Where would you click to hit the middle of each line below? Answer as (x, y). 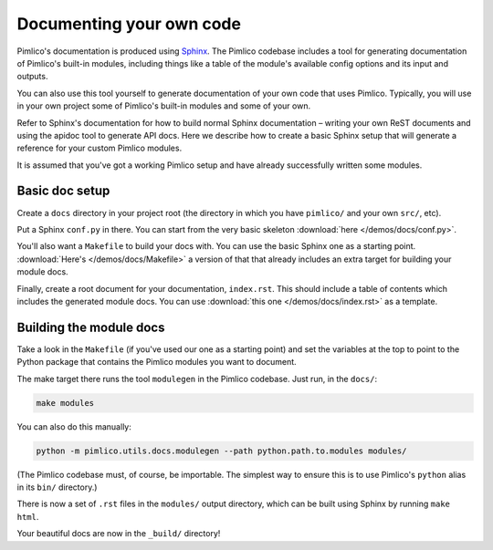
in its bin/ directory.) (57, 487)
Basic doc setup (63, 191)
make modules (65, 403)
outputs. (32, 77)
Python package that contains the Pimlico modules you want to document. (157, 362)
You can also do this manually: (74, 426)
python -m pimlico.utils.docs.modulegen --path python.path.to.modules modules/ (221, 451)
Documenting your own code (129, 24)
